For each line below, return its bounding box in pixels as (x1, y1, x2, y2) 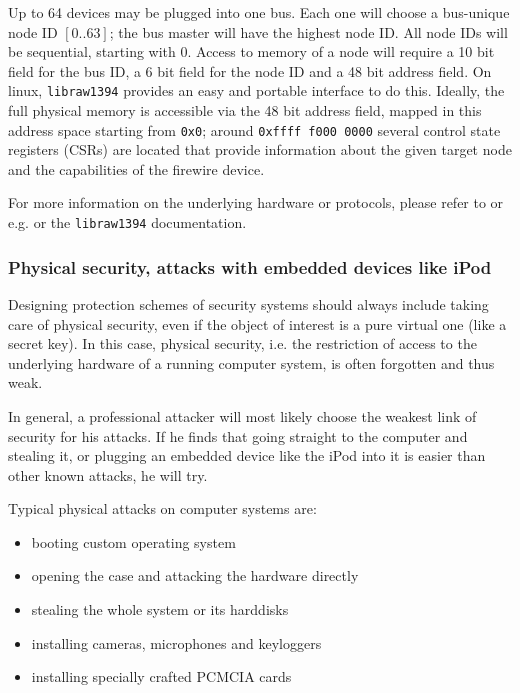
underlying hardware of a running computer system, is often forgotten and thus (8, 352, 495, 373)
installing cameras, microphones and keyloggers (31, 632, 322, 653)
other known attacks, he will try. (8, 464, 208, 485)
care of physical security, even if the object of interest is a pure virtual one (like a (8, 313, 507, 334)
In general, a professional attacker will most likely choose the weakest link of (8, 405, 477, 426)
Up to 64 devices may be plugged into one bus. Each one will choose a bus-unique (8, 2, 510, 22)
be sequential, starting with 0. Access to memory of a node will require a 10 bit (8, 41, 495, 62)
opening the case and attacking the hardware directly (31, 565, 359, 586)
